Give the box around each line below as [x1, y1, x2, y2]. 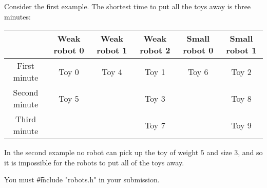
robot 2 [140, 44, 170, 57]
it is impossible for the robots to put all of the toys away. [4, 157, 184, 167]
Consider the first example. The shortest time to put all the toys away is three [4, 1, 251, 11]
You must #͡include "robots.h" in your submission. [4, 174, 160, 185]
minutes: [4, 11, 31, 22]
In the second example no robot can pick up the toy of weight [4, 147, 199, 158]
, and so [238, 147, 263, 158]
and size [206, 147, 232, 158]
